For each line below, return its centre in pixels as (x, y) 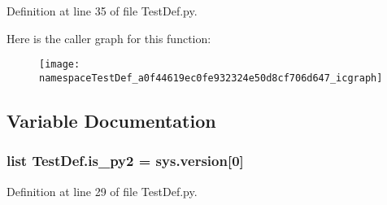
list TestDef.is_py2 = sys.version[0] (125, 161)
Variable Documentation (111, 120)
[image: (60, 65)
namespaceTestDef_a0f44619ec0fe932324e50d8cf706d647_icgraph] (211, 78)
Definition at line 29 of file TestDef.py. (102, 191)
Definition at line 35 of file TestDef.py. (102, 11)
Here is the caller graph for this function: (109, 38)
